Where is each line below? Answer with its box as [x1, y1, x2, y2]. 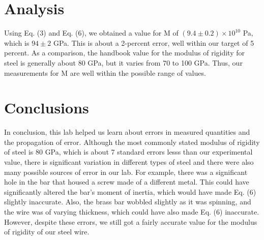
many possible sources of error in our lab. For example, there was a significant [4, 166, 248, 177]
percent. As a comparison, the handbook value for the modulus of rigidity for [4, 47, 245, 58]
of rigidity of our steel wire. [4, 226, 90, 237]
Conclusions [4, 97, 89, 118]
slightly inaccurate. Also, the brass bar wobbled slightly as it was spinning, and [4, 196, 251, 207]
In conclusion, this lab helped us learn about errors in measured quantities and [4, 127, 250, 137]
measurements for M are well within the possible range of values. [4, 67, 206, 78]
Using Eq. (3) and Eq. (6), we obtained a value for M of [4, 27, 179, 38]
